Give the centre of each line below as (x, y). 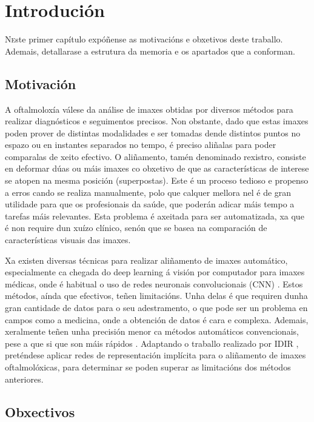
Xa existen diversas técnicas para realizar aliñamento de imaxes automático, (146, 260)
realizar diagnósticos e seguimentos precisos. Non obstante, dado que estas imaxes (157, 121)
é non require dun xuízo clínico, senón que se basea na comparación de (136, 228)
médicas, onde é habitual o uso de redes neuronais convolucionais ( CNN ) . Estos (154, 283)
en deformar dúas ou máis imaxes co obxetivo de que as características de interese (157, 168)
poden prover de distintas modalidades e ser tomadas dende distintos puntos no (153, 132)
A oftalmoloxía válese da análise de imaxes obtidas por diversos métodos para (149, 109)
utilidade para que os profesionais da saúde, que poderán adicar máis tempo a (150, 204)
